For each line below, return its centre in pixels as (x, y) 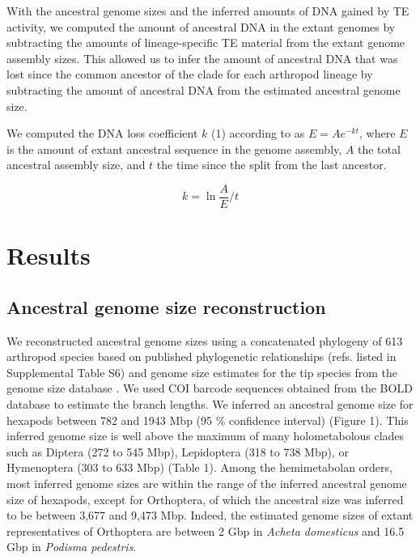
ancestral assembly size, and (76, 165)
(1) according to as (258, 133)
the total (379, 148)
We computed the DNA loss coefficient (102, 133)
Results (49, 255)
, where (377, 133)
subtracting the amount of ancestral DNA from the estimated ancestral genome (204, 89)
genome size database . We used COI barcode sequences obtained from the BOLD (210, 388)
